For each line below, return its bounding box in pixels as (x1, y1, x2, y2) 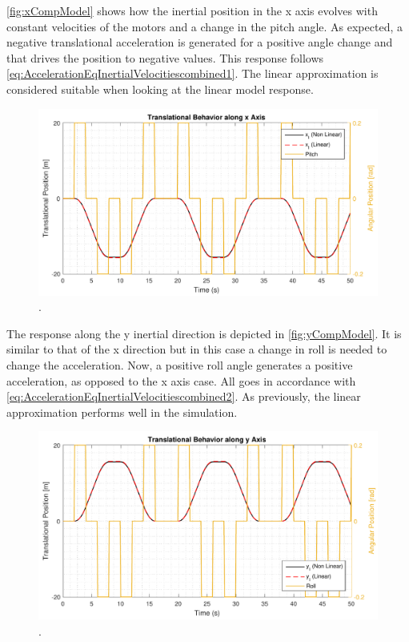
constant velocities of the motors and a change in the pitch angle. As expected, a (6, 18, 403, 34)
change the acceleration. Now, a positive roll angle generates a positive (6, 357, 353, 373)
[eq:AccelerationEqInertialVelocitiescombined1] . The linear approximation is (6, 65, 379, 82)
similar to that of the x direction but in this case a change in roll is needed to (6, 341, 387, 357)
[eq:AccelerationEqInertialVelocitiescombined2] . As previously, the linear (6, 388, 361, 405)
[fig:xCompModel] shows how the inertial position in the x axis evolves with (6, 2, 378, 18)
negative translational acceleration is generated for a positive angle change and (6, 34, 393, 50)
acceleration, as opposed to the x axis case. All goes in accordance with (6, 372, 356, 389)
